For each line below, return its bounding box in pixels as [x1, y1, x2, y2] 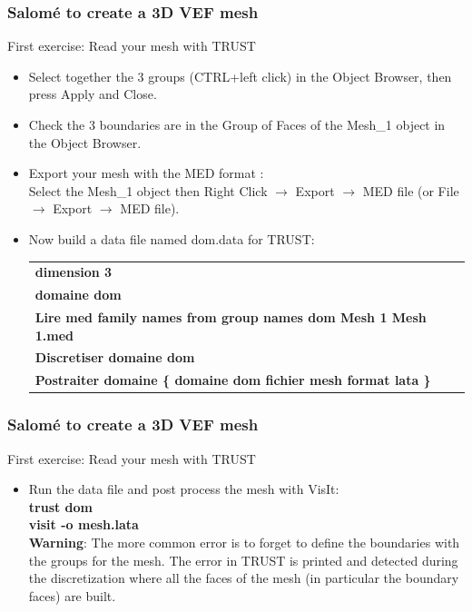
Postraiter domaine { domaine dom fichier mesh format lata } [34, 370, 431, 390]
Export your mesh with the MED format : [28, 163, 264, 183]
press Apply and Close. [28, 84, 157, 104]
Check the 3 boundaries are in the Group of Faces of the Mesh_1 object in [28, 115, 446, 133]
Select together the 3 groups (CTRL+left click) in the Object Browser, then [28, 66, 452, 85]
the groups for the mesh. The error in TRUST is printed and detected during [28, 550, 458, 569]
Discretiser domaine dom [34, 348, 195, 367]
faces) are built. [28, 586, 116, 605]
